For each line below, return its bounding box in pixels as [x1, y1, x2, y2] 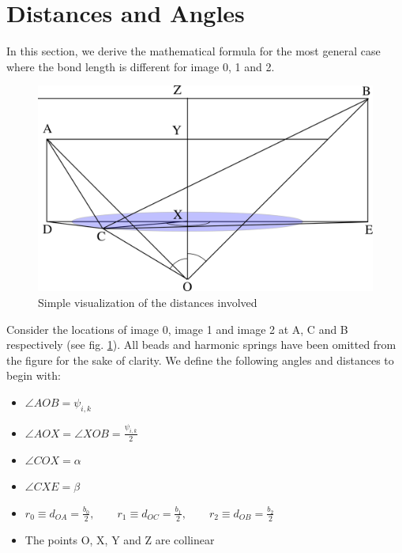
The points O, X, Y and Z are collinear [24, 531, 215, 547]
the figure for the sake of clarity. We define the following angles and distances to [6, 351, 394, 368]
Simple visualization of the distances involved [38, 294, 257, 310]
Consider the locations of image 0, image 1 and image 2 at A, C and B [6, 320, 348, 337]
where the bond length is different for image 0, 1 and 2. [6, 58, 275, 74]
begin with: [6, 367, 61, 384]
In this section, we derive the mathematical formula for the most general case [6, 43, 381, 59]
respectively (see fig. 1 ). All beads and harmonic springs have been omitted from [6, 336, 396, 353]
